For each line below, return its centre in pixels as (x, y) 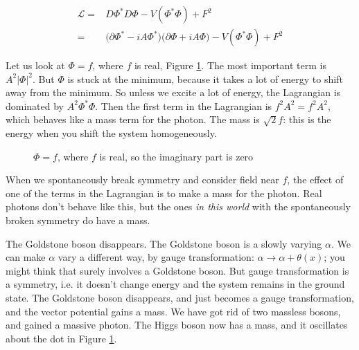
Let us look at (35, 65)
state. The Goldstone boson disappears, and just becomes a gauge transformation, (180, 297)
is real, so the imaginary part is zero (176, 156)
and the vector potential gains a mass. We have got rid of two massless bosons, (173, 311)
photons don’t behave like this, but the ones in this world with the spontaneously (178, 206)
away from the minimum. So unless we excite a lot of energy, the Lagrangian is (173, 92)
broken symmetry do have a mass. (78, 220)
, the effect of (315, 179)
